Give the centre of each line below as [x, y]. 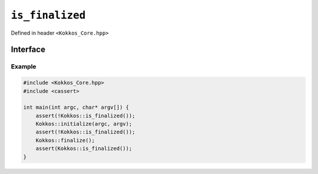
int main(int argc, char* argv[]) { [76, 108]
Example [24, 66]
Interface [28, 50]
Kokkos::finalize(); [65, 140]
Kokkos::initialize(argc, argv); [84, 124]
